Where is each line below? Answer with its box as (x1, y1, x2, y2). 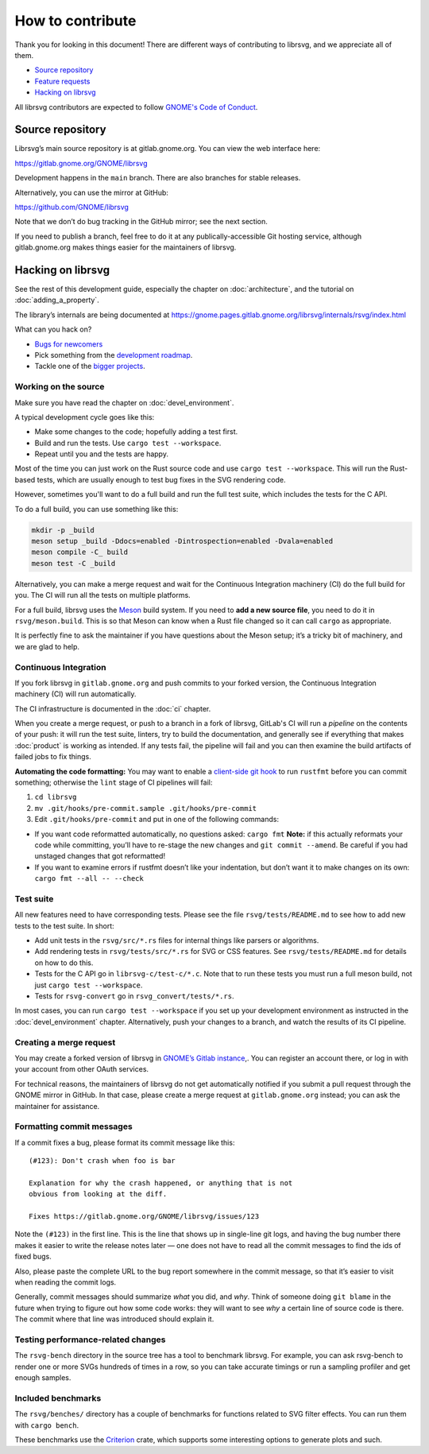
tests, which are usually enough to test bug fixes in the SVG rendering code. (37, 475, 286, 484)
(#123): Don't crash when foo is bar (29, 1157, 176, 1165)
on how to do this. (34, 958, 94, 967)
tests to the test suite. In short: (14, 921, 114, 930)
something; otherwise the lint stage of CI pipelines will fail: (14, 777, 213, 787)
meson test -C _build (31, 559, 116, 568)
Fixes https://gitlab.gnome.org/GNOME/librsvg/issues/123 (29, 1212, 260, 1220)
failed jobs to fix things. (14, 752, 91, 762)
